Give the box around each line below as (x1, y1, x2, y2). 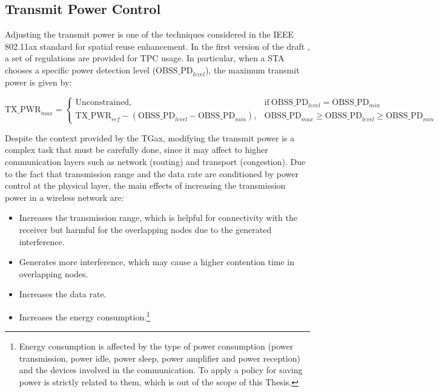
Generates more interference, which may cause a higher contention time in (19, 255, 295, 268)
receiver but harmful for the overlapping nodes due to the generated (19, 223, 272, 235)
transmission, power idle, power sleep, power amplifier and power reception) (19, 351, 300, 364)
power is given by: (5, 75, 72, 88)
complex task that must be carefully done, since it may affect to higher (5, 143, 268, 156)
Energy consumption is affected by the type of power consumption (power (19, 340, 294, 353)
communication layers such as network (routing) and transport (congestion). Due (5, 155, 306, 167)
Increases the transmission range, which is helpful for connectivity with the (19, 211, 297, 224)
